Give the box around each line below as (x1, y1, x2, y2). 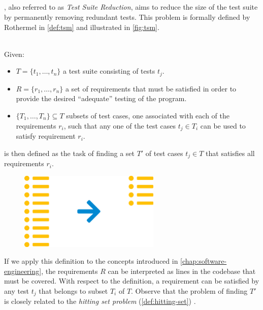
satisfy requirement (16, 131, 76, 141)
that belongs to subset (39, 285, 108, 296)
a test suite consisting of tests (62, 66, 155, 76)
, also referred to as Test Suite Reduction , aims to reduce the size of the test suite (4, 2, 258, 12)
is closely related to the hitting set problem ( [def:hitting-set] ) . (4, 296, 196, 306)
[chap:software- (180, 256, 227, 266)
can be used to (200, 120, 246, 131)
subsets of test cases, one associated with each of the (66, 110, 229, 120)
